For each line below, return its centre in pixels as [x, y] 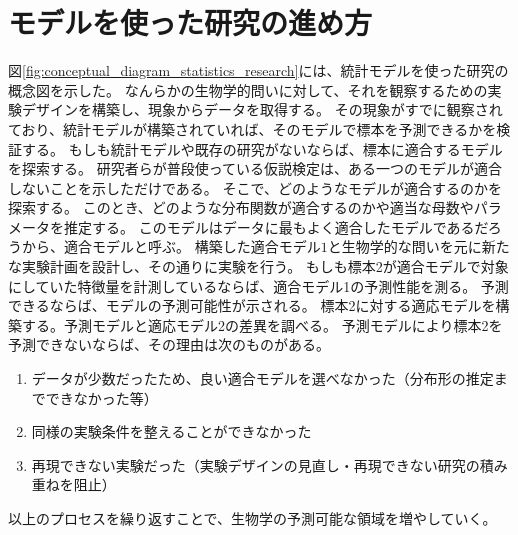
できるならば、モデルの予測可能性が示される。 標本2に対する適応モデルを [252, 305]
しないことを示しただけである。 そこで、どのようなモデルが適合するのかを [255, 187]
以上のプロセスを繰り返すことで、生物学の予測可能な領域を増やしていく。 [252, 518]
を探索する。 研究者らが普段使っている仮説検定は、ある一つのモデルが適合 [255, 168]
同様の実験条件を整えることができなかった [171, 431]
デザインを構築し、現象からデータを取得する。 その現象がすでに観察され [262, 109]
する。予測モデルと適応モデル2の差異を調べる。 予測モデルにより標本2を [262, 324]
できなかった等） [101, 397]
